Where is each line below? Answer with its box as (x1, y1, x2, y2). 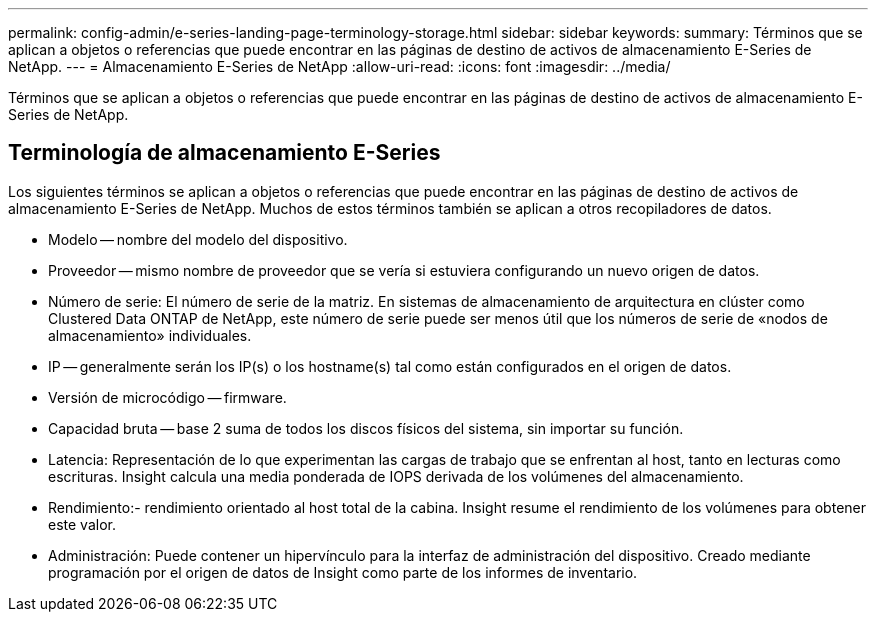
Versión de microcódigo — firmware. (48, 388, 287, 406)
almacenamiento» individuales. (48, 326, 252, 344)
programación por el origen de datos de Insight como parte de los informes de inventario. (48, 563, 638, 581)
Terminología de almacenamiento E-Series (8, 140, 441, 166)
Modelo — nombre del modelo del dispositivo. (48, 230, 348, 248)
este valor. (48, 515, 116, 533)
